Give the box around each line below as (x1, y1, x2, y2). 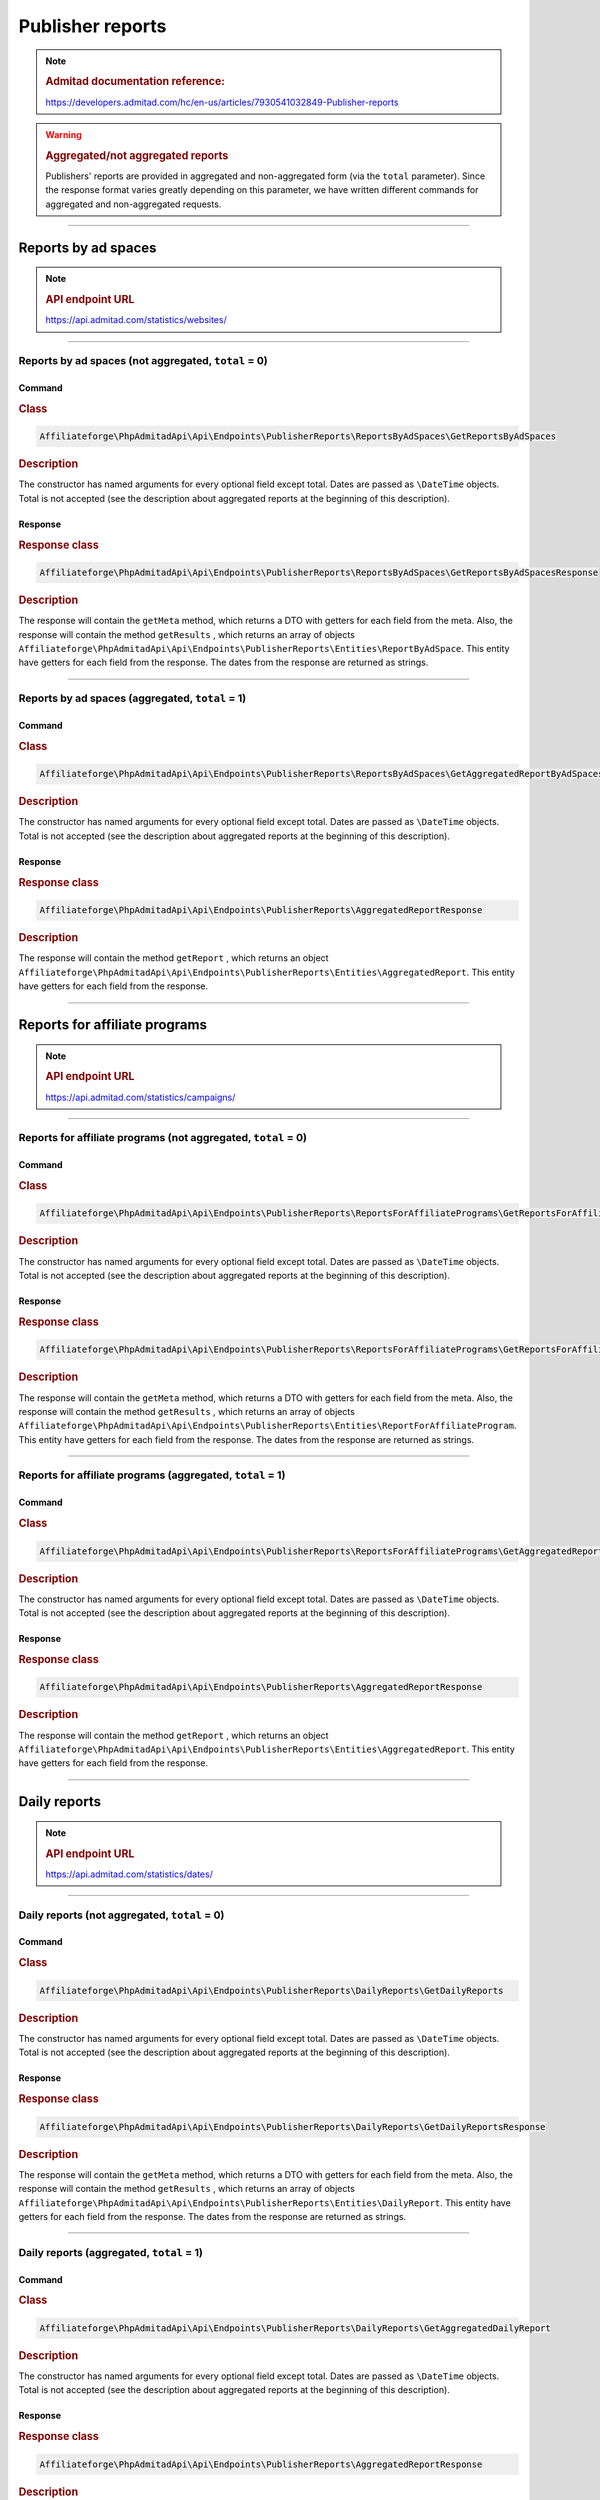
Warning (45, 128, 82, 140)
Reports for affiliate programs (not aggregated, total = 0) (18, 1131, 307, 1145)
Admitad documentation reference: (45, 75, 225, 89)
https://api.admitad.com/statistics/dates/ (45, 1868, 214, 1880)
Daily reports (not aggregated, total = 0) (18, 1908, 225, 1922)
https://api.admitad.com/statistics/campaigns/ (45, 1091, 236, 1103)
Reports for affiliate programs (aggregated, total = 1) (18, 1468, 286, 1482)
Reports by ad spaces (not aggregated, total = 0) (18, 354, 269, 368)
